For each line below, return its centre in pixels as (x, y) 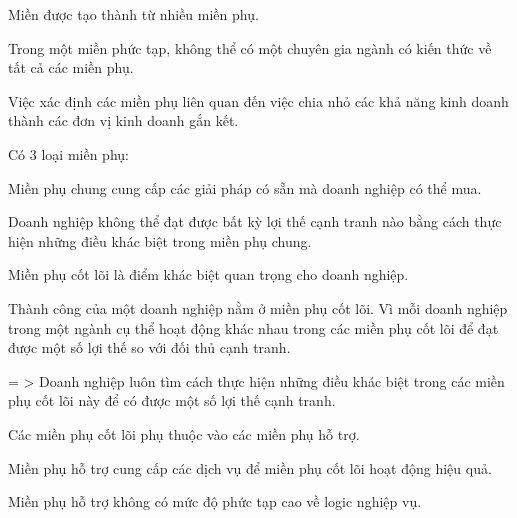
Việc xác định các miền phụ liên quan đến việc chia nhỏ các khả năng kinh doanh (258, 100)
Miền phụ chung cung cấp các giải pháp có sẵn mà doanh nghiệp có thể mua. (245, 187)
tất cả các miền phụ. (71, 67)
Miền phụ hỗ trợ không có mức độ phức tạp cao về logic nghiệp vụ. (215, 501)
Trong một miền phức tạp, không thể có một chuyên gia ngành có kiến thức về (250, 47)
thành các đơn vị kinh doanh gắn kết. (123, 120)
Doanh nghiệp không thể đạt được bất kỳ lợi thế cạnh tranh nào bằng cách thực (255, 221)
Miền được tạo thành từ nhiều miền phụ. (133, 14)
